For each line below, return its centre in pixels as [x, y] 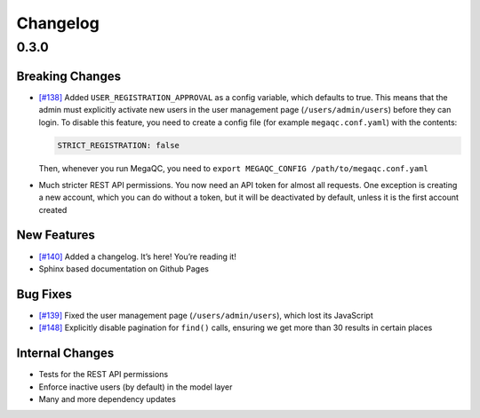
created [53, 209]
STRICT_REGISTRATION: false [118, 146]
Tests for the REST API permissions [104, 375]
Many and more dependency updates [108, 398]
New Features [56, 235]
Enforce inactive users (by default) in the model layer [136, 387]
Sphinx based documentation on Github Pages [124, 268]
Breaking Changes [69, 76]
